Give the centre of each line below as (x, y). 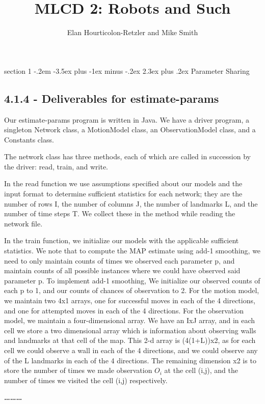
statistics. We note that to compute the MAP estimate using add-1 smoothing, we (132, 251)
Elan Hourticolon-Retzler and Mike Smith (132, 32)
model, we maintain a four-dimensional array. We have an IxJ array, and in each (130, 320)
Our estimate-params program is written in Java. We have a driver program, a (127, 119)
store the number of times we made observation (78, 370)
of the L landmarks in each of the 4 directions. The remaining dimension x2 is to (130, 360)
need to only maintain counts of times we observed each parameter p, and (120, 260)
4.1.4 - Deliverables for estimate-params (112, 98)
